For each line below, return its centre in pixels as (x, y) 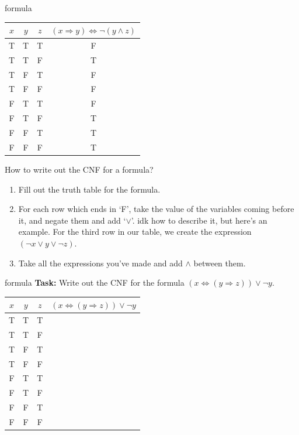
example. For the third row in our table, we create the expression (135, 232)
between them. (220, 263)
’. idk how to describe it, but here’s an (199, 220)
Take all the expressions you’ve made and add (100, 263)
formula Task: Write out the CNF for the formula (95, 282)
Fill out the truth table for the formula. (89, 189)
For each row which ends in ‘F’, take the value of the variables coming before (156, 209)
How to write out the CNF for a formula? (79, 169)
